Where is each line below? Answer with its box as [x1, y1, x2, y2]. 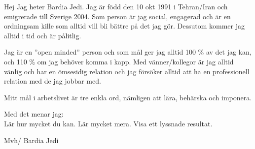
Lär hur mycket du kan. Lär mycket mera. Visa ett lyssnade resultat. [4, 118, 213, 128]
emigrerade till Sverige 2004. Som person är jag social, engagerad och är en [4, 11, 231, 21]
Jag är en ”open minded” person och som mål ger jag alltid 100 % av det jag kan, [4, 47, 252, 57]
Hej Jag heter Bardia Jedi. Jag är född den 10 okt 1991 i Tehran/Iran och [4, 1, 228, 11]
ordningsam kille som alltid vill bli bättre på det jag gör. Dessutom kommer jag [4, 21, 245, 31]
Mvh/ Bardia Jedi [4, 135, 59, 145]
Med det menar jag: [4, 109, 64, 119]
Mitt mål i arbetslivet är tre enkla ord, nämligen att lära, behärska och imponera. [4, 92, 252, 102]
